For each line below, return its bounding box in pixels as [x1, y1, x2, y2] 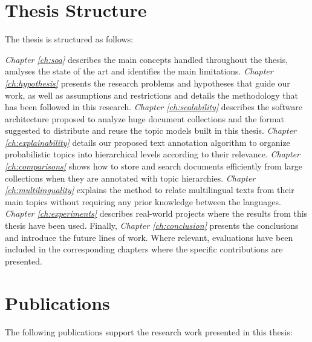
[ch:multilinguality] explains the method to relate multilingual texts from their [5, 183, 294, 196]
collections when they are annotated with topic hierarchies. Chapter [5, 171, 256, 184]
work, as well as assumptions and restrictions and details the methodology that [5, 88, 298, 101]
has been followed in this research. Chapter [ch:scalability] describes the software [5, 100, 302, 113]
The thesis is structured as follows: [5, 33, 134, 45]
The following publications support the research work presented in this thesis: [5, 325, 293, 338]
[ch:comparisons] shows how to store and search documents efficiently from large [5, 160, 303, 173]
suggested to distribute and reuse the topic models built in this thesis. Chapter [5, 124, 297, 137]
